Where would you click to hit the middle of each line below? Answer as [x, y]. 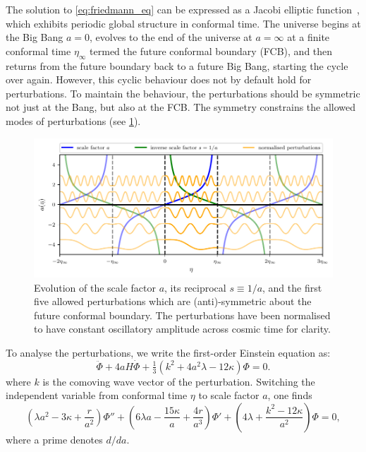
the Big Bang [35, 37]
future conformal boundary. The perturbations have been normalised [182, 315]
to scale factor [229, 395]
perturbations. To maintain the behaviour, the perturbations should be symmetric [183, 93]
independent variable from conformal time [97, 395]
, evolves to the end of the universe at [171, 37]
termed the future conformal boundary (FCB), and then [211, 50]
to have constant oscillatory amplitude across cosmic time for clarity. [182, 329]
